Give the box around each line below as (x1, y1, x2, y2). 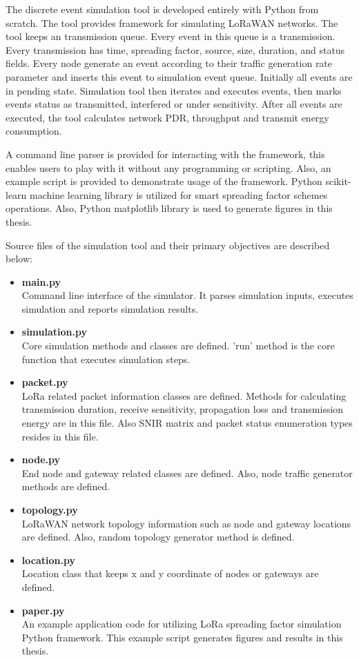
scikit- (325, 174, 351, 188)
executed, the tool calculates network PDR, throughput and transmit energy (6, 110, 329, 124)
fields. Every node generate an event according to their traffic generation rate (6, 56, 333, 70)
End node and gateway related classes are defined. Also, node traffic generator (21, 465, 353, 480)
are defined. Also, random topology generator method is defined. (21, 530, 295, 544)
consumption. (6, 124, 62, 138)
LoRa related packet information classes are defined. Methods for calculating (21, 388, 347, 402)
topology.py (21, 503, 78, 516)
